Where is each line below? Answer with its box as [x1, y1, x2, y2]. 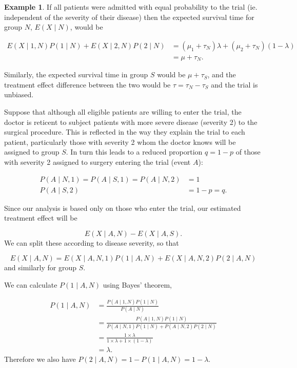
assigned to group [4, 146, 60, 157]
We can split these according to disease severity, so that [4, 237, 179, 248]
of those [235, 146, 261, 157]
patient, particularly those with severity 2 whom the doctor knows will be [4, 136, 236, 147]
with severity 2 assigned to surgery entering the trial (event [4, 157, 191, 167]
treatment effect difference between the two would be [4, 79, 171, 90]
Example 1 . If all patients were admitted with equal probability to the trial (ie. [4, 2, 258, 12]
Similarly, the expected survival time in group [4, 69, 148, 80]
